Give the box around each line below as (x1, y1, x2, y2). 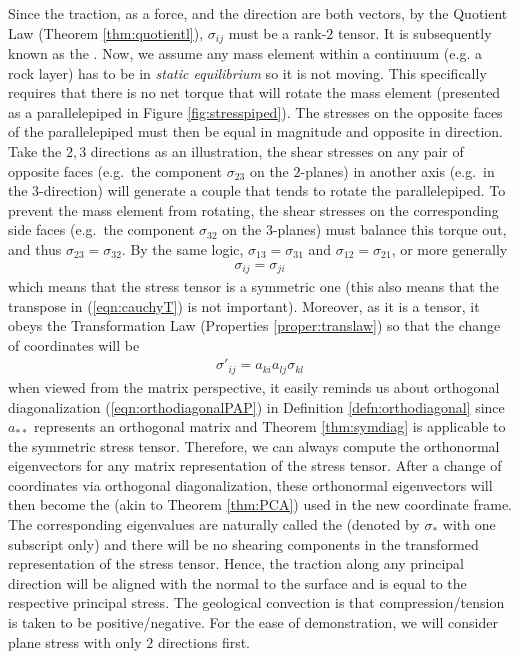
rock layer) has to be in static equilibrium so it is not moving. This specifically (8, 62, 487, 83)
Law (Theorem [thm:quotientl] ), (8, 22, 204, 43)
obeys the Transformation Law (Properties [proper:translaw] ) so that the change (8, 315, 501, 336)
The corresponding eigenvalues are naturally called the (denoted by (8, 514, 420, 535)
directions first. (157, 631, 251, 652)
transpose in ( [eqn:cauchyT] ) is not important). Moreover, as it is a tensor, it (8, 295, 480, 316)
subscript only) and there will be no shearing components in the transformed (8, 533, 479, 554)
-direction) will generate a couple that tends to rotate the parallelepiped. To (39, 180, 506, 201)
